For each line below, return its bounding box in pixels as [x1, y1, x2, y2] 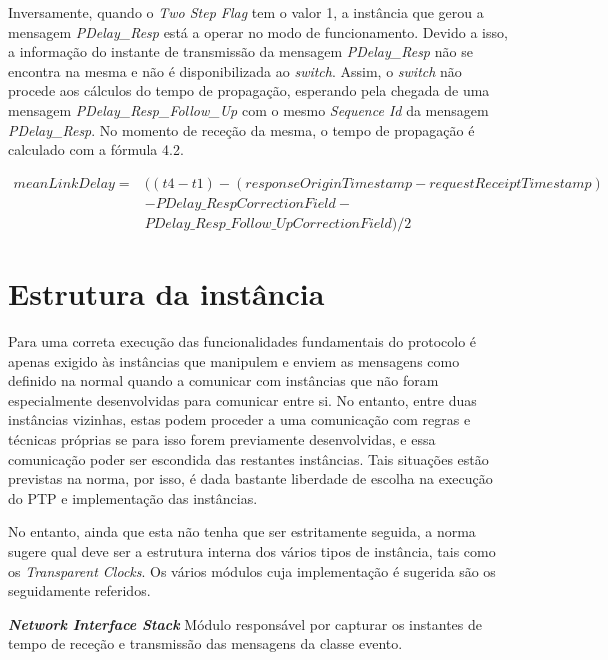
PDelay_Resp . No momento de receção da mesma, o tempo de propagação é [8, 119, 475, 140]
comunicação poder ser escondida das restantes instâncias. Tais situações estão [8, 448, 489, 469]
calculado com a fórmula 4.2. [8, 139, 184, 160]
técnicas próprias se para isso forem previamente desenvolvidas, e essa [8, 428, 436, 449]
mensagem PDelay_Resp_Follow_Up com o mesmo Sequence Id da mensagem [8, 99, 489, 120]
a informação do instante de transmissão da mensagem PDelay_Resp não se [8, 41, 473, 62]
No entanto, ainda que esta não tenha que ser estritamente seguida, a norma [8, 521, 476, 542]
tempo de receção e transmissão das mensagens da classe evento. [8, 633, 403, 654]
